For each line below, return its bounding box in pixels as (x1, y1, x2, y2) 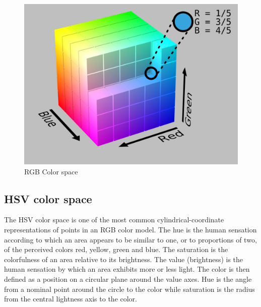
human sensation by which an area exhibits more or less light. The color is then (4, 264, 250, 274)
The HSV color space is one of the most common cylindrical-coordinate (4, 214, 224, 225)
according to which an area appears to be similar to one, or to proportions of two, (4, 234, 257, 244)
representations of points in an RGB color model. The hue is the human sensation (4, 224, 257, 234)
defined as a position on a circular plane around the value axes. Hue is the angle (4, 273, 252, 284)
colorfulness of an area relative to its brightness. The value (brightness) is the (4, 254, 243, 264)
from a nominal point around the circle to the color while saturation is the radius (4, 283, 255, 294)
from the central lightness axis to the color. (4, 293, 137, 304)
